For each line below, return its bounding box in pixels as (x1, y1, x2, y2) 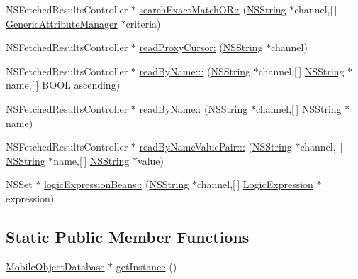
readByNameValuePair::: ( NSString (139, 139, 292, 154)
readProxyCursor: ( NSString (139, 40, 263, 55)
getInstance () (116, 258, 177, 273)
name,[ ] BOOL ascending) (6, 77, 121, 92)
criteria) (125, 16, 161, 31)
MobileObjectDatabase (6, 258, 105, 273)
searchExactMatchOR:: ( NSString (139, 2, 286, 16)
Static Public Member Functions (6, 225, 250, 247)
